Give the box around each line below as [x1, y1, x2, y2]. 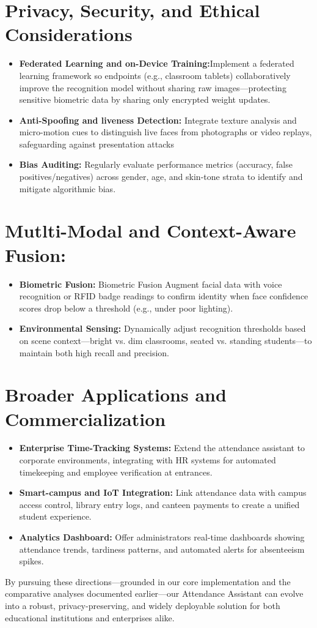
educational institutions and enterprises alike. [5, 611, 175, 624]
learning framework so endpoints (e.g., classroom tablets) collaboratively [19, 69, 291, 81]
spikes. [19, 555, 44, 567]
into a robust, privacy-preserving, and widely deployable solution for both [5, 599, 280, 611]
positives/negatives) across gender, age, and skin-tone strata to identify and [19, 170, 303, 183]
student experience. [19, 510, 92, 523]
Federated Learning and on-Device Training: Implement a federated [19, 57, 294, 70]
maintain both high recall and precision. [19, 346, 169, 359]
